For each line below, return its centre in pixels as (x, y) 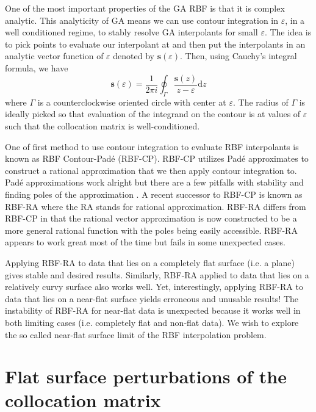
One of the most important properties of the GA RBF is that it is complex (145, 8)
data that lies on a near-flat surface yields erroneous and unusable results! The (152, 298)
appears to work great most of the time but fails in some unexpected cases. (145, 242)
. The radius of (261, 102)
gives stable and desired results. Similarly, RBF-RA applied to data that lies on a (157, 274)
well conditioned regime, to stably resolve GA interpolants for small (131, 32)
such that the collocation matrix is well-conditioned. (102, 126)
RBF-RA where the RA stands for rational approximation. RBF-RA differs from (156, 206)
